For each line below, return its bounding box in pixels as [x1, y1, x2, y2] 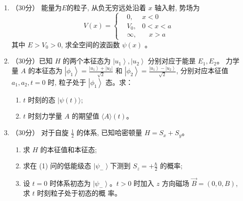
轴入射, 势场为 [154, 2, 200, 12]
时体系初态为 [49, 178, 91, 188]
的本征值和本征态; [40, 144, 97, 154]
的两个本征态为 [62, 56, 111, 66]
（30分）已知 [11, 56, 53, 66]
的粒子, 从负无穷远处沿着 [66, 2, 146, 12]
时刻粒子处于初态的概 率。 [37, 187, 121, 198]
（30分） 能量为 [11, 2, 62, 12]
